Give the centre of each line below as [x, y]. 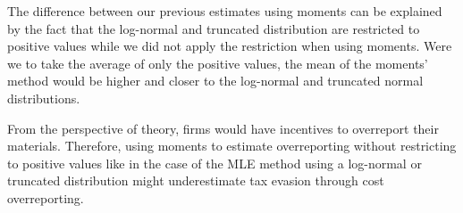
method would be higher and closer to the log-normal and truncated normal [215, 81]
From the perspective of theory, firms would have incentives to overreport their [223, 128]
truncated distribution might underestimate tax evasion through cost [196, 180]
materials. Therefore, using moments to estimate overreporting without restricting [232, 146]
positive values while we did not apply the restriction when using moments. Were [230, 46]
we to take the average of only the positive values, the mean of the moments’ [218, 63]
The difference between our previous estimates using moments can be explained [225, 11]
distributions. [44, 98]
